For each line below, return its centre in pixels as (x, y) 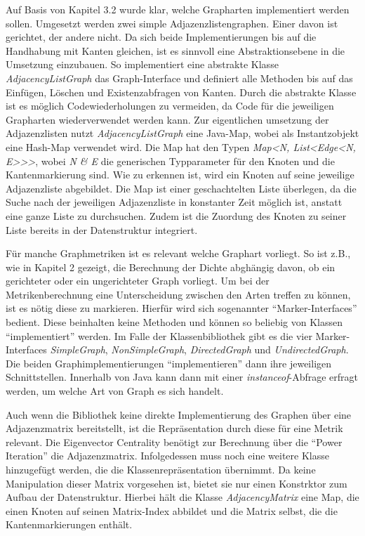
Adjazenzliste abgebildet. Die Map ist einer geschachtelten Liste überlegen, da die (181, 188)
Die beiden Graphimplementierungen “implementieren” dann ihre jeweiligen (169, 363)
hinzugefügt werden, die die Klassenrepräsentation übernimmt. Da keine (161, 469)
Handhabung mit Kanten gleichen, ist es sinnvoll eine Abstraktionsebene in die (175, 50)
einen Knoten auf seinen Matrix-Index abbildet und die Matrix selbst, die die (172, 510)
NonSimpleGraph (148, 349)
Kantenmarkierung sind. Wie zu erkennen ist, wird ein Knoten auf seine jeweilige (180, 175)
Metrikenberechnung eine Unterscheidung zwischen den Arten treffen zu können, (178, 294)
